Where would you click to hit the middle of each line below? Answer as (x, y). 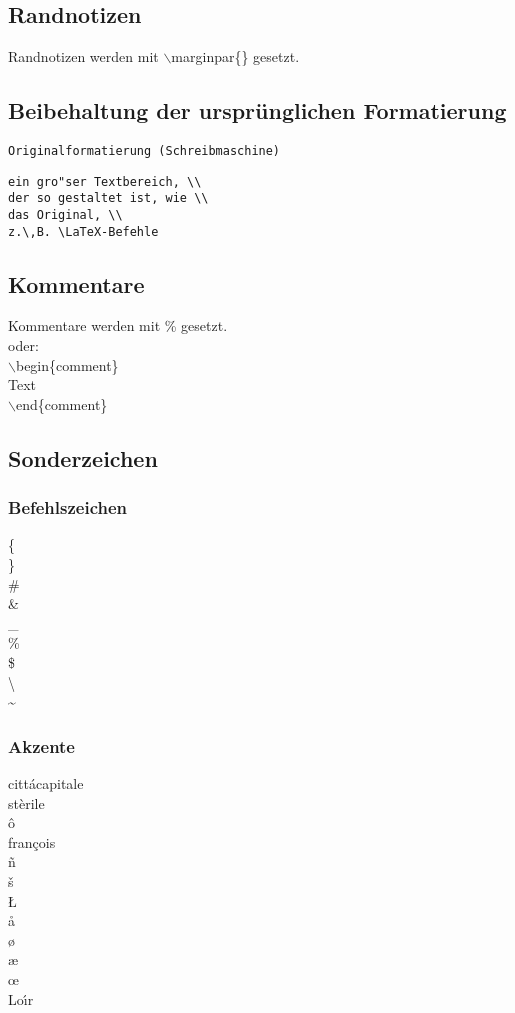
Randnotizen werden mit (83, 56)
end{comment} (61, 403)
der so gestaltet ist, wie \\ (108, 198)
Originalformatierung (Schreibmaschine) (144, 151)
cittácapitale (46, 783)
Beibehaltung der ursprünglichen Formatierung (257, 110)
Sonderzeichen (83, 457)
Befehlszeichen (68, 507)
